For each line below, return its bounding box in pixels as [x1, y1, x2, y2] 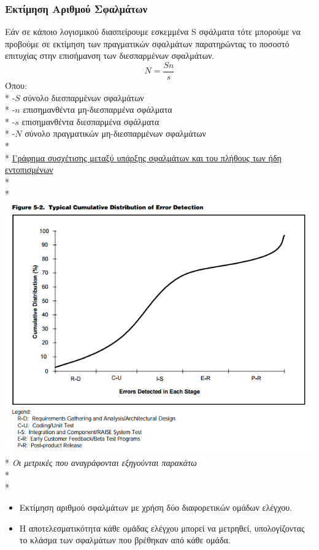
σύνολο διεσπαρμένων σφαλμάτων [23, 91, 144, 104]
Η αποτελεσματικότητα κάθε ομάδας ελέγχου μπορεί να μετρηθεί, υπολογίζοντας [19, 521, 305, 534]
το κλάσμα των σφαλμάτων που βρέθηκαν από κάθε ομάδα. [19, 533, 231, 546]
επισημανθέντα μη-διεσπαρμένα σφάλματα [23, 103, 172, 116]
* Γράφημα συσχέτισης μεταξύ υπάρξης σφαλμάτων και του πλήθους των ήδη [5, 151, 282, 164]
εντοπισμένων [5, 163, 53, 176]
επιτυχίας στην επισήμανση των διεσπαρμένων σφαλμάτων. [5, 49, 215, 62]
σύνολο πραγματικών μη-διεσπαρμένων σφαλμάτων [25, 127, 206, 140]
